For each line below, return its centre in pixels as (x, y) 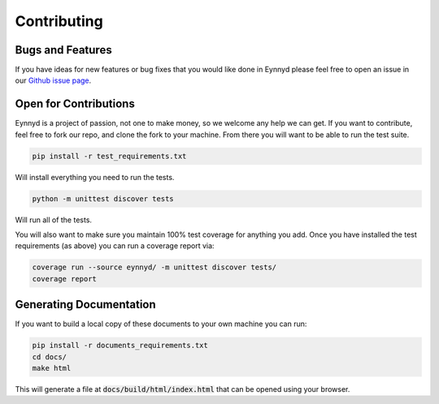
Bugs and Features (64, 50)
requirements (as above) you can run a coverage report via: (115, 246)
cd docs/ (50, 357)
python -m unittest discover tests (103, 198)
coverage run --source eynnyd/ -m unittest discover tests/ (154, 267)
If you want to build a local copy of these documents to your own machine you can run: (161, 324)
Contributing (59, 21)
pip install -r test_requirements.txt (109, 156)
